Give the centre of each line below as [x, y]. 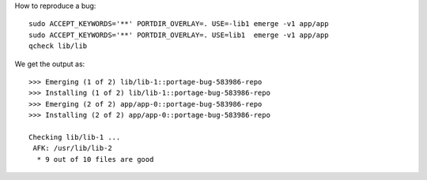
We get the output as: [50, 64]
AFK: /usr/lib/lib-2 [72, 148]
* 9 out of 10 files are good [95, 159]
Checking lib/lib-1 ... [75, 137]
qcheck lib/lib [58, 46]
